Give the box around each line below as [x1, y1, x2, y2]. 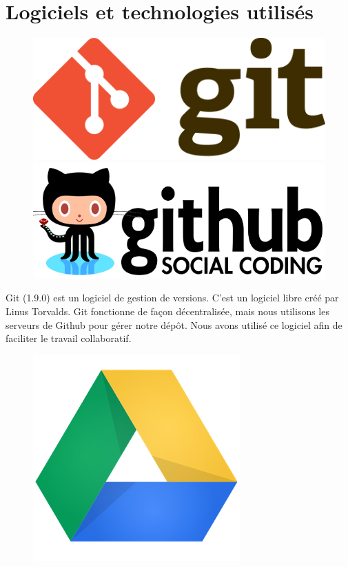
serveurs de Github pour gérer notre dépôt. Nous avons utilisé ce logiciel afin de [6, 317, 342, 332]
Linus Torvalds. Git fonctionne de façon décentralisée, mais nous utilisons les [6, 304, 329, 319]
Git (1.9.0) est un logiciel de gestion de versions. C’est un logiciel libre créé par [6, 290, 339, 305]
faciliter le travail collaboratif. [6, 331, 132, 345]
